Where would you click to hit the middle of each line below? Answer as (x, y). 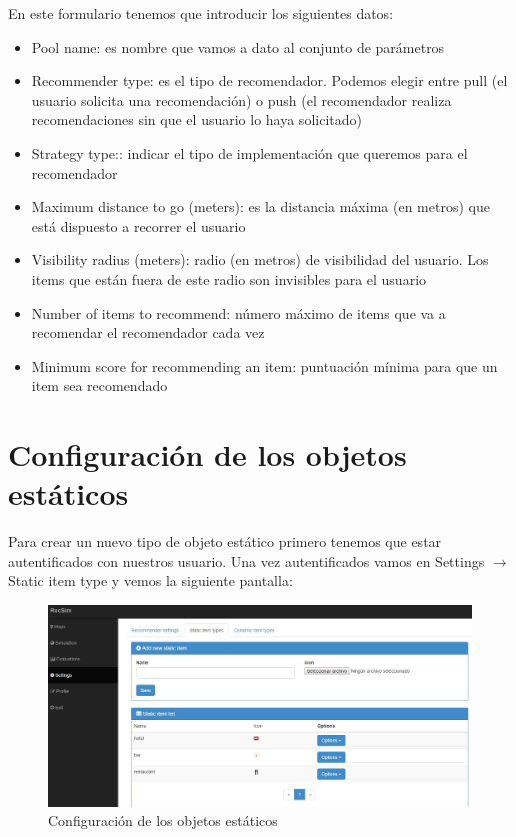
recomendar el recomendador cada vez (148, 332)
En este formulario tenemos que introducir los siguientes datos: (201, 13)
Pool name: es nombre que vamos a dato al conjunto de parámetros (238, 46)
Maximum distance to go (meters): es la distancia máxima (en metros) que (260, 206)
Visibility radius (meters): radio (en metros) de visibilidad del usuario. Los (260, 259)
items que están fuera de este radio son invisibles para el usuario (229, 278)
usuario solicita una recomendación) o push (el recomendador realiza (241, 99)
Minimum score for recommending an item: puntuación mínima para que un (264, 365)
